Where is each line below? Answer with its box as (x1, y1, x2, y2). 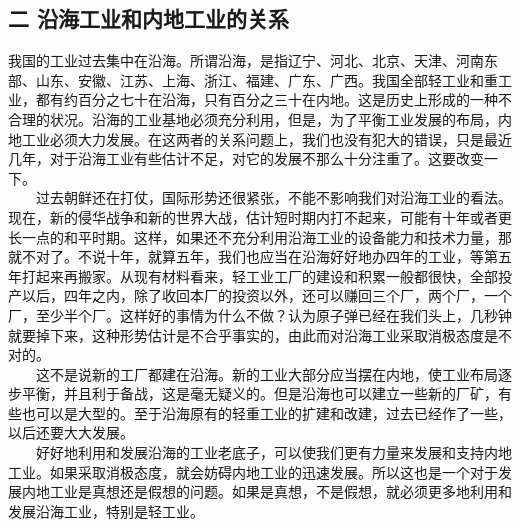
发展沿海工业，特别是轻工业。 (8, 500, 204, 521)
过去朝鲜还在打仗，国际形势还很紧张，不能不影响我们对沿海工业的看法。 (35, 187, 512, 208)
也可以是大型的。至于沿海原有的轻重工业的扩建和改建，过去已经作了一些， (21, 402, 512, 423)
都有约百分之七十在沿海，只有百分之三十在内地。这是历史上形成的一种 (35, 89, 498, 110)
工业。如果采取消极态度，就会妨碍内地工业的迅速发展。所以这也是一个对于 (8, 461, 498, 482)
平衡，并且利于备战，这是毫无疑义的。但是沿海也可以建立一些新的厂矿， (21, 383, 498, 404)
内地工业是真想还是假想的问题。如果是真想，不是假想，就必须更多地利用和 (21, 481, 512, 502)
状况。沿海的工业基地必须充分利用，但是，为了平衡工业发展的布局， (49, 108, 498, 129)
